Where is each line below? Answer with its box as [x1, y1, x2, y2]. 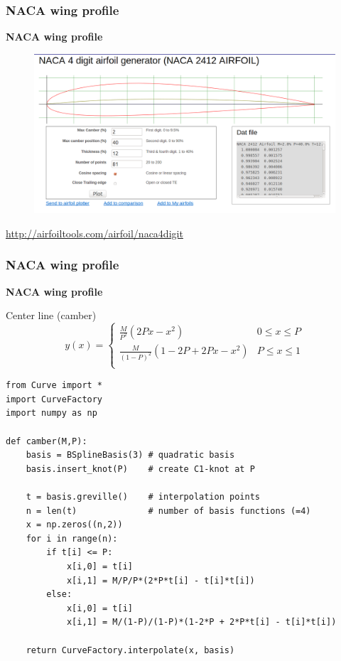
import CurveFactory [6, 394, 103, 404]
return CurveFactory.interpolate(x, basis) [26, 645, 235, 655]
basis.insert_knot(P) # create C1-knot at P [26, 463, 255, 474]
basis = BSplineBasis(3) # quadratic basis [26, 450, 235, 461]
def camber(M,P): [6, 436, 87, 446]
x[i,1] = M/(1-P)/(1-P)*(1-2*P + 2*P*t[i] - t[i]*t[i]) [66, 617, 337, 628]
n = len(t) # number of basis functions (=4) [26, 505, 311, 516]
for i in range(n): [26, 533, 118, 544]
